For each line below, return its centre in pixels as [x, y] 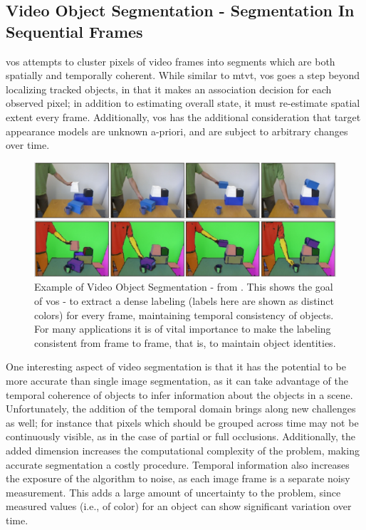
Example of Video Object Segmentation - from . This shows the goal [184, 287]
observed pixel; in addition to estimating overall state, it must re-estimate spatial [183, 103]
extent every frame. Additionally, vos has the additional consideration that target [183, 116]
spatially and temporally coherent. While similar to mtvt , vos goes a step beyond [183, 75]
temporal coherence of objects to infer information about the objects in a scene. [179, 394]
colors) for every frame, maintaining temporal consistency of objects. [184, 315]
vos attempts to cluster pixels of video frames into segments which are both [171, 61]
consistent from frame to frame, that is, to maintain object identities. [185, 342]
